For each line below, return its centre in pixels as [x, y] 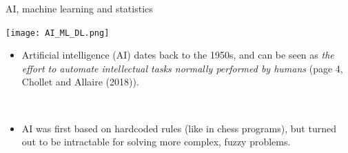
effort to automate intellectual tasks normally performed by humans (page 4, [182, 68]
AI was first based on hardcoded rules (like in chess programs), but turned [179, 128]
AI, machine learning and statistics [79, 8]
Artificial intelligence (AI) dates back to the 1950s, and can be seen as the [178, 55]
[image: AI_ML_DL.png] [58, 33]
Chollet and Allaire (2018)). [80, 82]
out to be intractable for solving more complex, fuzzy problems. [156, 142]
